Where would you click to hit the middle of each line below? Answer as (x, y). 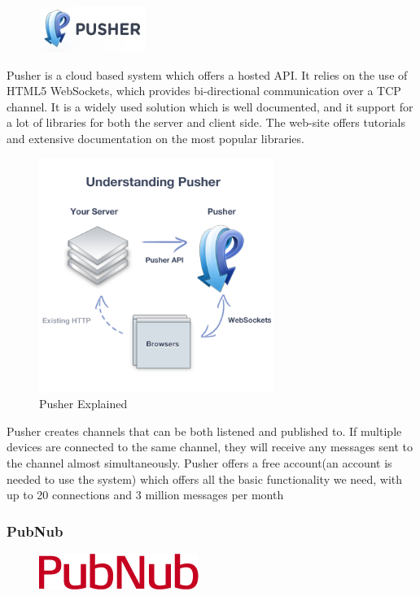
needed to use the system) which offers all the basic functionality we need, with (205, 479)
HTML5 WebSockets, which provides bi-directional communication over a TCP (204, 91)
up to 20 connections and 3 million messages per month (145, 495)
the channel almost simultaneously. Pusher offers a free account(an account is (199, 462)
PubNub (35, 531)
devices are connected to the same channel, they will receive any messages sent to (210, 447)
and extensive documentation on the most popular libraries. (155, 138)
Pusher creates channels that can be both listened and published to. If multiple (204, 431)
